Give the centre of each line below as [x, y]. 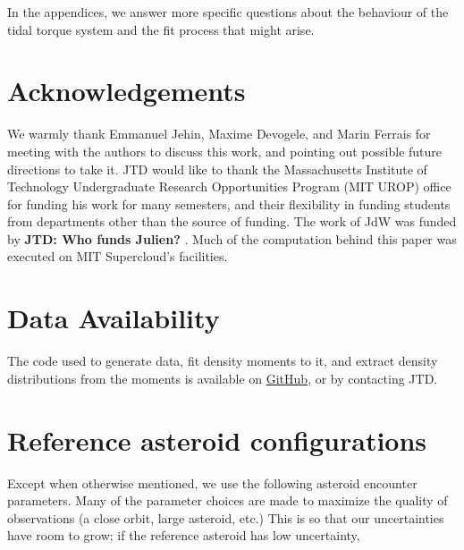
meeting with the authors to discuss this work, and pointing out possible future [225, 151]
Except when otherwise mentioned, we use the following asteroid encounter [212, 482]
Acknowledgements [127, 91]
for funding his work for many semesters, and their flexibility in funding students [229, 203]
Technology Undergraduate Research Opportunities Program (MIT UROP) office [229, 186]
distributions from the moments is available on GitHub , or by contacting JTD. [223, 378]
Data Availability [114, 318]
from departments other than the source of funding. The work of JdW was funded [232, 221]
